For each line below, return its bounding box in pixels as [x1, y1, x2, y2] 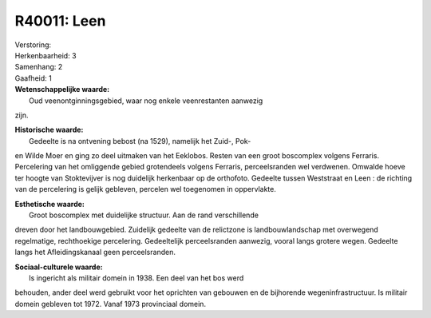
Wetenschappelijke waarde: [14, 85, 110, 94]
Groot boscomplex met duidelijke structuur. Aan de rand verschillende [29, 210, 259, 220]
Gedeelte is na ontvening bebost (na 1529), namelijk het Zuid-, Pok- [29, 136, 251, 145]
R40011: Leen [14, 12, 106, 30]
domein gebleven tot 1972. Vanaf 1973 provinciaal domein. [14, 299, 207, 308]
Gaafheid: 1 [14, 73, 52, 83]
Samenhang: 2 [14, 62, 63, 72]
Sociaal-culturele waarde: [14, 262, 103, 272]
